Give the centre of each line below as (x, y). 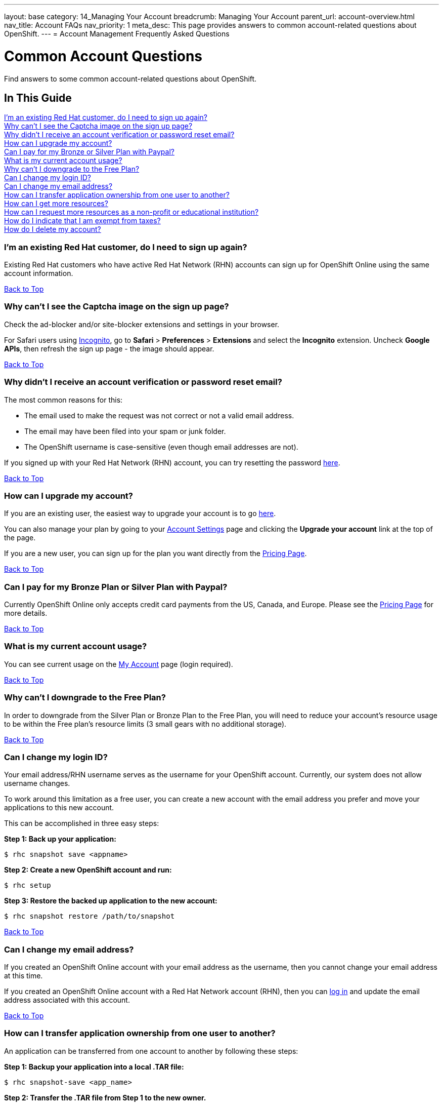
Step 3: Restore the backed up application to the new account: (111, 901)
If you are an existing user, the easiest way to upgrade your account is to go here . (140, 513)
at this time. (24, 976)
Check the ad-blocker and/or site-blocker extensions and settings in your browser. (142, 324)
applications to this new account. (59, 808)
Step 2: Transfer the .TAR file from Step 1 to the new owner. (105, 1097)
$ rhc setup (28, 885)
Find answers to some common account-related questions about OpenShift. (130, 78)
